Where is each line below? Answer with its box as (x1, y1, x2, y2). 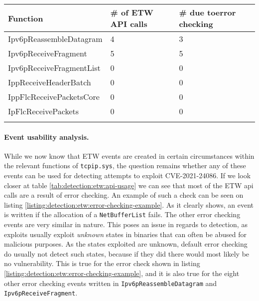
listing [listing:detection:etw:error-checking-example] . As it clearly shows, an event (4, 199, 254, 210)
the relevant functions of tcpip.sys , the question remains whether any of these (4, 160, 246, 171)
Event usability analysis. (4, 131, 89, 142)
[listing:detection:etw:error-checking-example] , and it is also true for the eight (4, 268, 240, 279)
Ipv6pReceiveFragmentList (8, 62, 101, 73)
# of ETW (110, 6, 153, 18)
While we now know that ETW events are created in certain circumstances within (4, 150, 255, 161)
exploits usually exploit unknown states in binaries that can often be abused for (4, 229, 247, 239)
